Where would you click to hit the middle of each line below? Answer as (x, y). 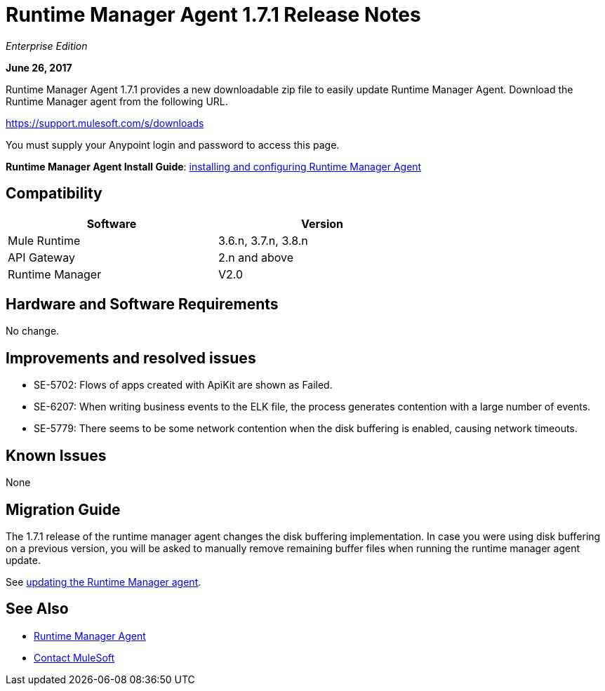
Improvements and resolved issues (131, 358)
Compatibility (54, 194)
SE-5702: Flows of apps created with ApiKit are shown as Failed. (183, 385)
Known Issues (56, 455)
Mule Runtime (44, 240)
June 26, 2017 (39, 67)
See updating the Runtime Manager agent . (104, 582)
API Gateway (41, 257)
